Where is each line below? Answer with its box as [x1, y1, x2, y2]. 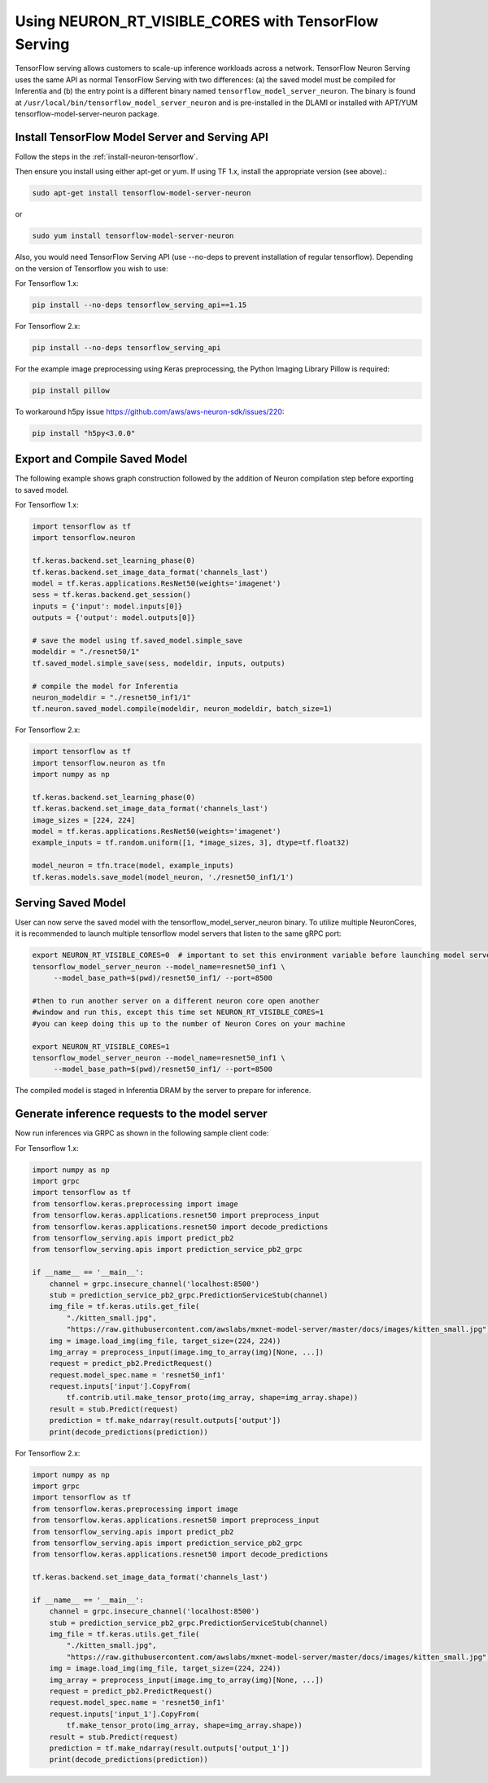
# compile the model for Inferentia [32, 681, 179, 691]
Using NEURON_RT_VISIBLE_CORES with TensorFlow [15, 12, 378, 30]
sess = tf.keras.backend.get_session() [32, 591, 191, 599]
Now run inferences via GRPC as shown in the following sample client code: [15, 1128, 269, 1138]
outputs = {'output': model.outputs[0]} [32, 613, 195, 622]
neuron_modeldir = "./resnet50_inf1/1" [32, 692, 191, 702]
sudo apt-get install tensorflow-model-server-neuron [32, 188, 251, 198]
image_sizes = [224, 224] [32, 815, 136, 824]
